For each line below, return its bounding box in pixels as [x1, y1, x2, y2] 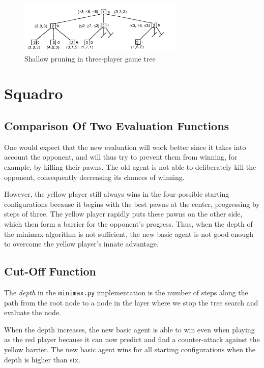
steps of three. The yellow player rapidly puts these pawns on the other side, [4, 208, 243, 219]
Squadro [4, 83, 63, 104]
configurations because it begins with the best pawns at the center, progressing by [4, 198, 260, 209]
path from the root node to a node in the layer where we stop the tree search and [4, 297, 258, 308]
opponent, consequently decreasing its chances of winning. [4, 171, 185, 182]
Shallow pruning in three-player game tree [24, 53, 156, 64]
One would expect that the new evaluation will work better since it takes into [4, 141, 246, 152]
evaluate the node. [4, 307, 61, 318]
